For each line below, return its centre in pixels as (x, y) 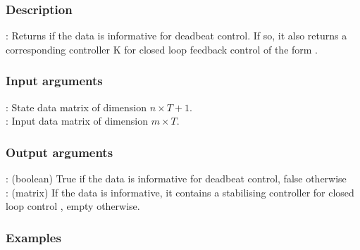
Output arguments (60, 152)
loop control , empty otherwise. (73, 206)
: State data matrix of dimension (76, 107)
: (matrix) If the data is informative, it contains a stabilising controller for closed (180, 192)
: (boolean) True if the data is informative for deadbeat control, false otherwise (176, 179)
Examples (33, 237)
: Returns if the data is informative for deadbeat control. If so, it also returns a (176, 36)
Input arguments (54, 81)
